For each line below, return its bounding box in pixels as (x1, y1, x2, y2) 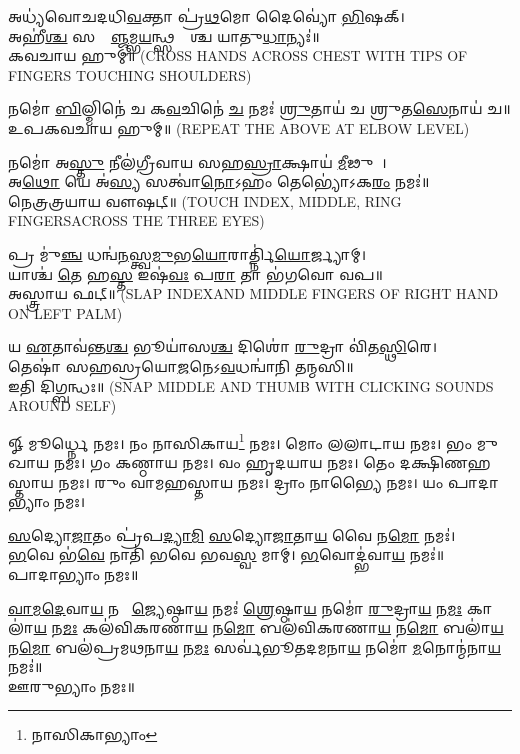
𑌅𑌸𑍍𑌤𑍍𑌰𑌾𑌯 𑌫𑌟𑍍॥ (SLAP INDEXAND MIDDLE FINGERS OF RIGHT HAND (8, 283, 499, 304)
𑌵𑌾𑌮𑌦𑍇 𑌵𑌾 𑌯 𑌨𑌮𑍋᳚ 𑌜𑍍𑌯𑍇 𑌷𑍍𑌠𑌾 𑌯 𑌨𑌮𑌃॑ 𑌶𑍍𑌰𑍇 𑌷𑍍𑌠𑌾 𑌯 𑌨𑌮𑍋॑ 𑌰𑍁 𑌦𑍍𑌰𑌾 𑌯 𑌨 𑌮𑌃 (8, 597, 463, 618)
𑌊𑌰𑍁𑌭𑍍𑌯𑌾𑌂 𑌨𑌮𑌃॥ (8, 675, 135, 696)
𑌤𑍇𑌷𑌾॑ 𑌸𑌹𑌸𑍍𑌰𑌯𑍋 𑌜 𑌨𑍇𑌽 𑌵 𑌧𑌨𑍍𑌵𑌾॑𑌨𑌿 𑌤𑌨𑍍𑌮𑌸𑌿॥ (8, 355, 354, 376)
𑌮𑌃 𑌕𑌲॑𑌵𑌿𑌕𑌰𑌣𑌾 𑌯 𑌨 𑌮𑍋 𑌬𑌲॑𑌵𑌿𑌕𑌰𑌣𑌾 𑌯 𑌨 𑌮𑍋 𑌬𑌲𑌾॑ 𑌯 (62, 617, 504, 638)
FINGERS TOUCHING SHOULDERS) (8, 64, 252, 85)
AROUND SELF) (8, 395, 117, 416)
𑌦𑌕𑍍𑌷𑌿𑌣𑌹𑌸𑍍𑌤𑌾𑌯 (399, 451, 491, 472)
